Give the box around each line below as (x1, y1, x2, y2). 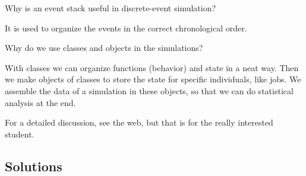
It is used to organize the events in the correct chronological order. (5, 21, 247, 34)
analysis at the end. (5, 96, 76, 108)
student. (5, 127, 34, 140)
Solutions (5, 156, 62, 175)
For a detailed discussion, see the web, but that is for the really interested (5, 116, 273, 129)
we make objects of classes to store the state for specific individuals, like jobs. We (5, 73, 301, 85)
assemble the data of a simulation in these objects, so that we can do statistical (5, 84, 294, 97)
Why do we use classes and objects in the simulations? (5, 41, 203, 54)
